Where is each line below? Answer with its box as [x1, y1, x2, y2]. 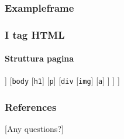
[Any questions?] [5, 123, 64, 135]
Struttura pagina [5, 52, 74, 65]
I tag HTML [5, 27, 65, 42]
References [5, 100, 57, 114]
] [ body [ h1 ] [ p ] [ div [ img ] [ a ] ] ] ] [5, 74, 120, 87]
